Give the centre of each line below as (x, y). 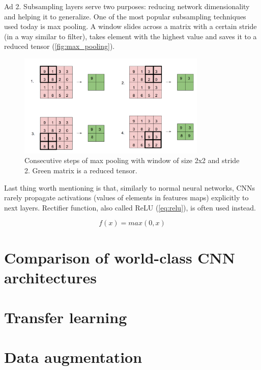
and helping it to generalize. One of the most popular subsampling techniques (125, 16)
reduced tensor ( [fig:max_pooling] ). (60, 46)
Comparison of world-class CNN (120, 257)
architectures (50, 277)
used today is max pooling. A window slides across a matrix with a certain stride (130, 26)
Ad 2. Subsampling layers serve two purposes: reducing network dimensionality (127, 6)
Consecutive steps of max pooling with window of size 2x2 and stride (132, 160)
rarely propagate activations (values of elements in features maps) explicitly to (126, 197)
